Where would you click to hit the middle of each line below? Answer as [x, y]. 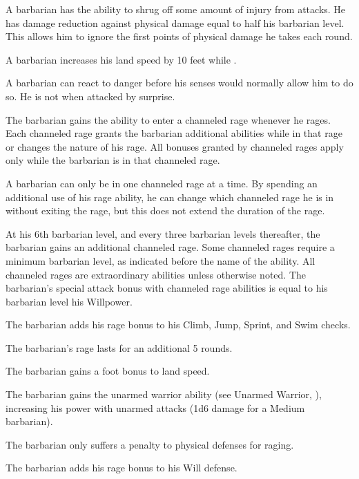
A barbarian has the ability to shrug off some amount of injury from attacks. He [176, 9]
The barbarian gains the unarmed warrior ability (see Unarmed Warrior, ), [164, 394]
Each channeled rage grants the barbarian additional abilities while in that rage [174, 133]
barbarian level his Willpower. [69, 301]
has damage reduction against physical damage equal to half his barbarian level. [175, 22]
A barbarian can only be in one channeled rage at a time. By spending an [162, 183]
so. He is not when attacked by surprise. [90, 96]
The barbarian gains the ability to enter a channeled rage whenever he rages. [168, 119]
